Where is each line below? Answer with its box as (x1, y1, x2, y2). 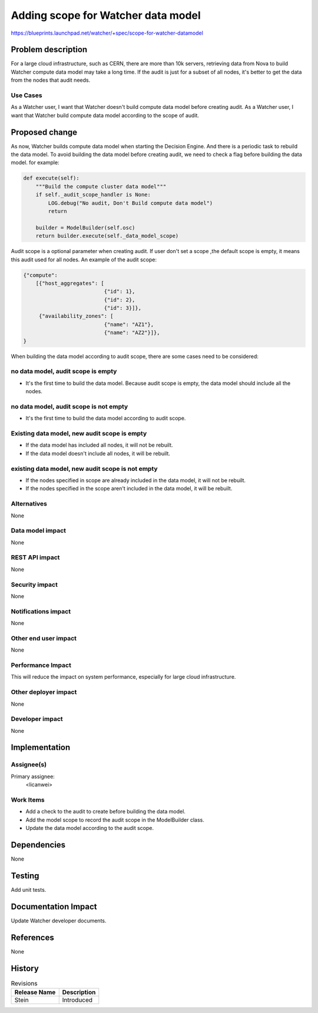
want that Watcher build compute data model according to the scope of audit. (11, 112, 200, 119)
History (11, 963, 39, 974)
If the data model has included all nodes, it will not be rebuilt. (25, 441, 173, 449)
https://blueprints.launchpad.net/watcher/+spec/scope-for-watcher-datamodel (11, 29, 203, 36)
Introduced (62, 996, 93, 1004)
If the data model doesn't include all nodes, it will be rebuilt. (25, 450, 171, 457)
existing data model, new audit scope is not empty (11, 464, 158, 473)
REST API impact (11, 553, 60, 562)
